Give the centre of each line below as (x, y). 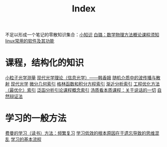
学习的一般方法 (36, 118)
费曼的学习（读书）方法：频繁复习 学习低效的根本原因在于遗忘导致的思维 (80, 133)
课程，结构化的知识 (45, 63)
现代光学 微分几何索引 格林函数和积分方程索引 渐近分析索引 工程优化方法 (85, 84)
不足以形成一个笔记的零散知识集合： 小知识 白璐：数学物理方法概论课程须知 (82, 35)
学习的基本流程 (26, 140)
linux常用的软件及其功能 (30, 41)
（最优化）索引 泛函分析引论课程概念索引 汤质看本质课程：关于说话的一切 (81, 90)
